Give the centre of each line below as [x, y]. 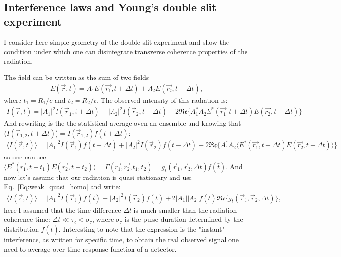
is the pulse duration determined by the [184, 219]
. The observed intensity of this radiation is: [162, 100]
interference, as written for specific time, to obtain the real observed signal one [121, 239]
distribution [21, 228]
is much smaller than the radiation [185, 209]
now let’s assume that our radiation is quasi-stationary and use [98, 177]
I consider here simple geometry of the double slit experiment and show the [117, 42]
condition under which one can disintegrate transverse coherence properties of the [126, 51]
